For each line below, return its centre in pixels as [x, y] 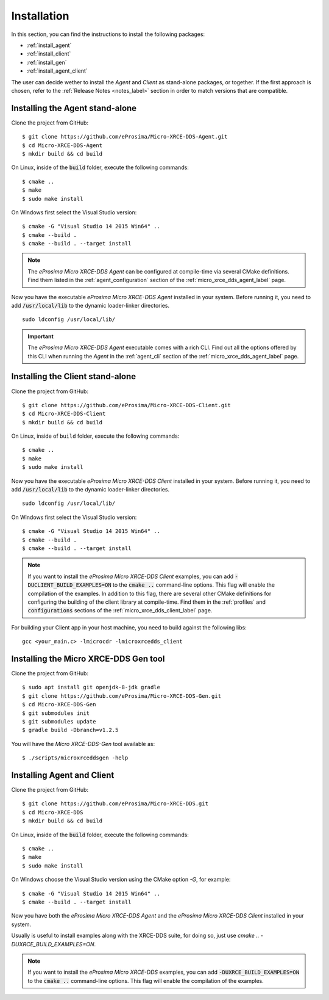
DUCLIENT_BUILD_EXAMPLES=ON [70, 585]
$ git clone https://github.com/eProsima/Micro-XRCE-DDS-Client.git [126, 405]
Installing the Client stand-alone [74, 376]
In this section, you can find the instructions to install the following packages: [108, 34]
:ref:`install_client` [49, 54]
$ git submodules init [56, 713]
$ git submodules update [59, 721]
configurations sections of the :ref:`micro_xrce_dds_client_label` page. [120, 611]
